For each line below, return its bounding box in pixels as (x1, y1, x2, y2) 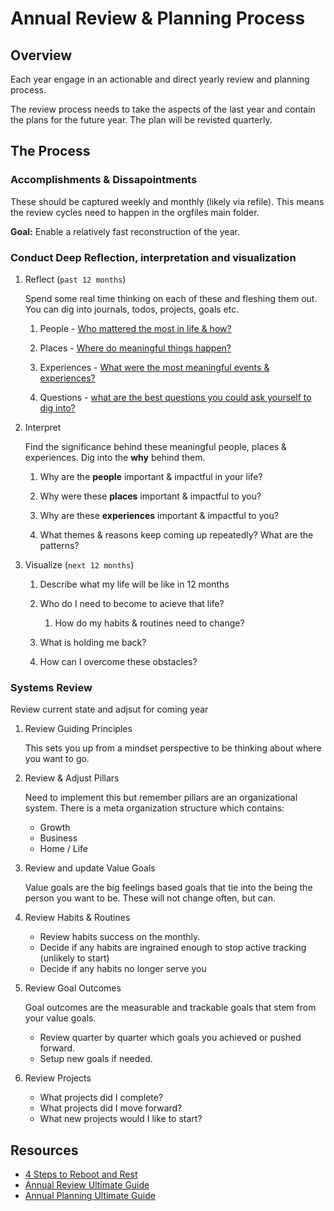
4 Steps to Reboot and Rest (24, 1168, 138, 1181)
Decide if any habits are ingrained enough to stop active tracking (39, 942, 307, 954)
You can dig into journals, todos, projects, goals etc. (24, 303, 240, 315)
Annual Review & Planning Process (10, 7, 306, 30)
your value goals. (24, 1012, 97, 1024)
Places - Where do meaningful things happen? (39, 342, 232, 354)
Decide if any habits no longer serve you (39, 963, 207, 975)
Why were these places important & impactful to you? (39, 490, 262, 502)
